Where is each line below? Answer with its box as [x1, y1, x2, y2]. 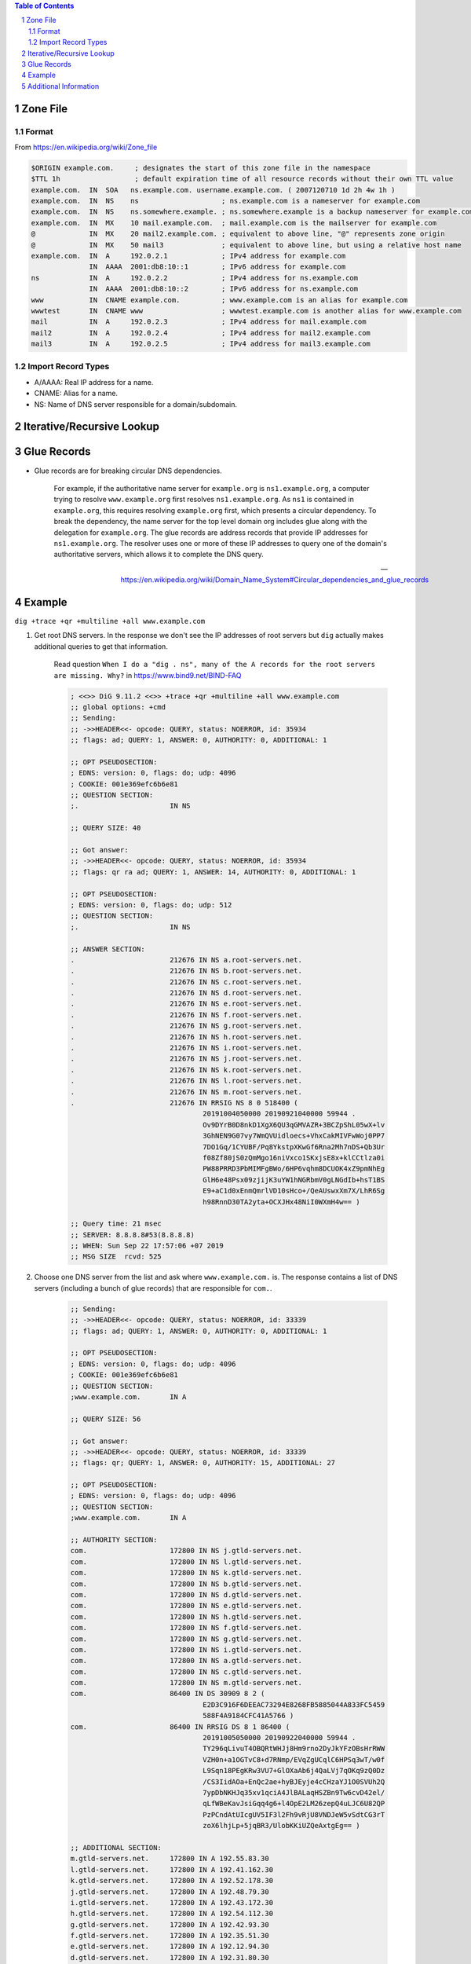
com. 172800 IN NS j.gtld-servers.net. [70, 1546, 302, 1555]
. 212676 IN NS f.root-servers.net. [70, 1010, 302, 1019]
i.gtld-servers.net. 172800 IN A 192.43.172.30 [70, 1898, 274, 1907]
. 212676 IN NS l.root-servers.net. [70, 1076, 302, 1086]
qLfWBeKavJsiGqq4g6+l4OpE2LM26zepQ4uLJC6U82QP [203, 1799, 385, 1808]
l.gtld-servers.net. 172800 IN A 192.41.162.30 [70, 1865, 274, 1874]
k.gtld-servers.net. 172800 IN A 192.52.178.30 [70, 1876, 274, 1885]
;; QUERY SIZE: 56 [70, 1414, 141, 1424]
